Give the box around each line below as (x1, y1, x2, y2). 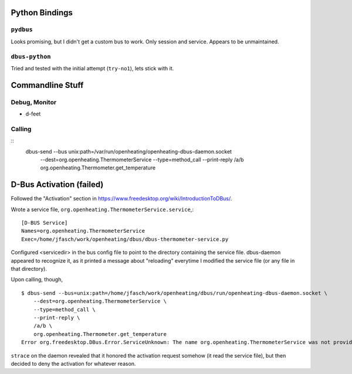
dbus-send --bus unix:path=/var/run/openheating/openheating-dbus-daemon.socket (25, 148, 232, 155)
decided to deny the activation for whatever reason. (11, 360, 136, 367)
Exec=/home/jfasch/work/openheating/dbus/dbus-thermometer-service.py (21, 236, 229, 243)
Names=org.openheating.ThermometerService (21, 227, 145, 234)
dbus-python (11, 53, 51, 60)
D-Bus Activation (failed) (11, 179, 104, 190)
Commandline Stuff (11, 80, 84, 90)
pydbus (11, 26, 33, 33)
